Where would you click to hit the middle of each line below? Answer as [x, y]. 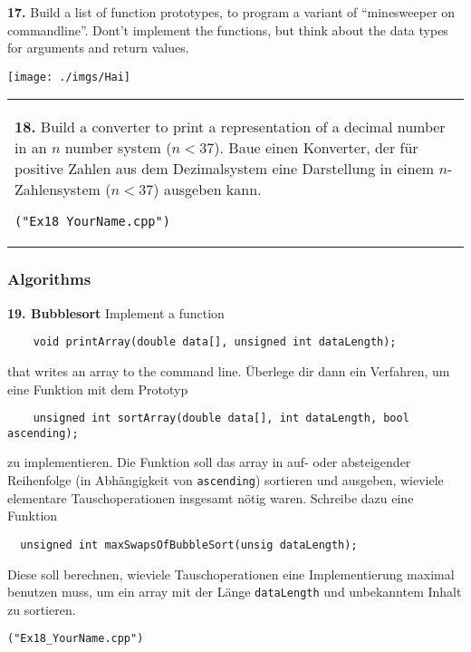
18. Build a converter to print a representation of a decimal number [230, 127]
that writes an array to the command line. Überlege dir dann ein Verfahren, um [229, 370]
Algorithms [49, 279]
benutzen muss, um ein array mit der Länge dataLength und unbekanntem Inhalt [235, 592]
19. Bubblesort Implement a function [116, 312]
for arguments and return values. [98, 48]
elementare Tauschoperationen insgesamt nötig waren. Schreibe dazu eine [211, 497]
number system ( [118, 148]
